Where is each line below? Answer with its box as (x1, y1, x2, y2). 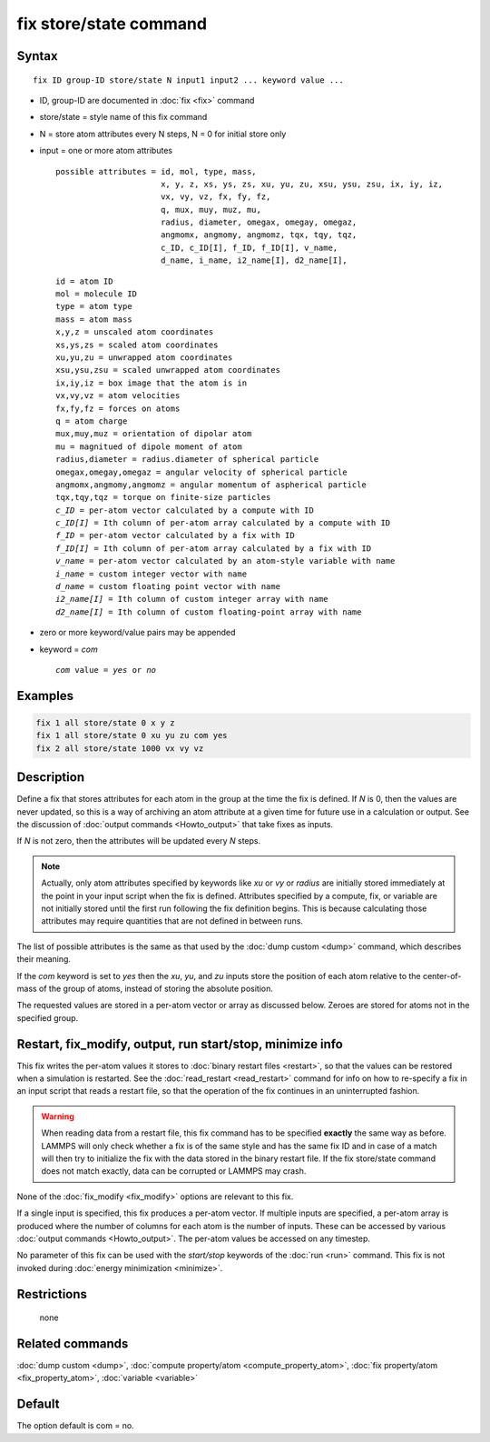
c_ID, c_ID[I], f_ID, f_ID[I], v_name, (160, 242, 338, 253)
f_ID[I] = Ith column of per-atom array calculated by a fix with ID (55, 543, 372, 554)
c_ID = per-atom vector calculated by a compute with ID (55, 505, 315, 516)
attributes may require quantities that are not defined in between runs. (41, 916, 304, 926)
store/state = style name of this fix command (39, 112, 208, 123)
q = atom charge (55, 416, 128, 426)
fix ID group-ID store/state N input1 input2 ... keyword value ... (33, 75, 344, 85)
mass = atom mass (55, 314, 132, 325)
